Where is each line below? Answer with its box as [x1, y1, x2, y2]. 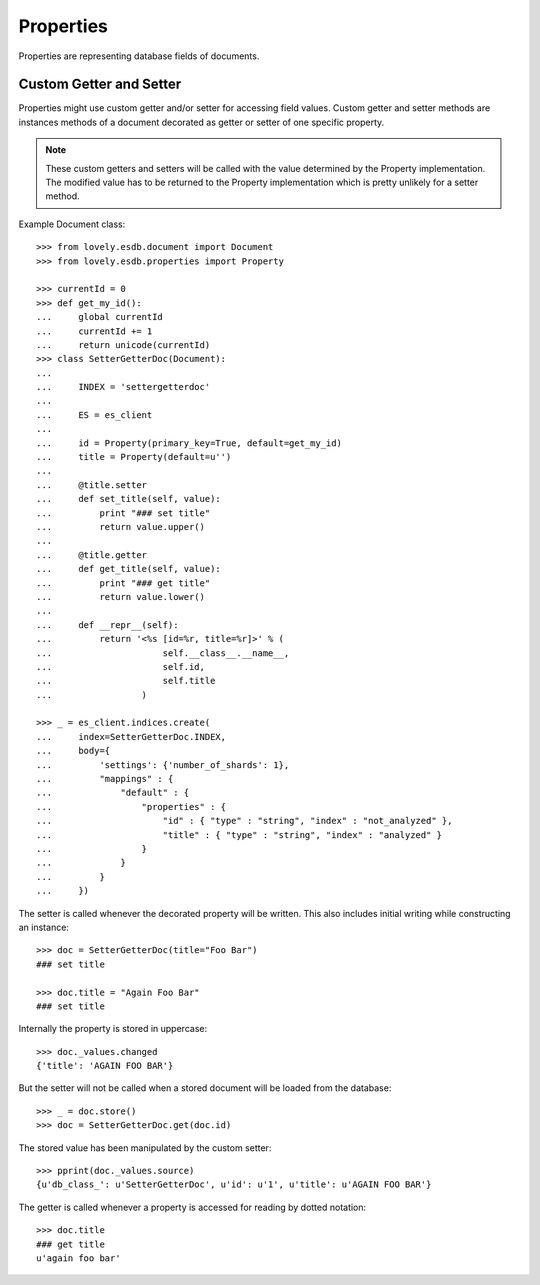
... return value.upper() [36, 521, 205, 532]
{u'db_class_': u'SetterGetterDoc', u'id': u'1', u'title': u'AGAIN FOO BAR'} [36, 1179, 432, 1190]
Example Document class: [18, 218, 126, 230]
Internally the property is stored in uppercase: [18, 1023, 208, 1035]
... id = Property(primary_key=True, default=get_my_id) [36, 437, 342, 449]
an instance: [18, 921, 70, 933]
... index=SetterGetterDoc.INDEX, [36, 731, 227, 742]
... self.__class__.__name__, [36, 647, 290, 659]
